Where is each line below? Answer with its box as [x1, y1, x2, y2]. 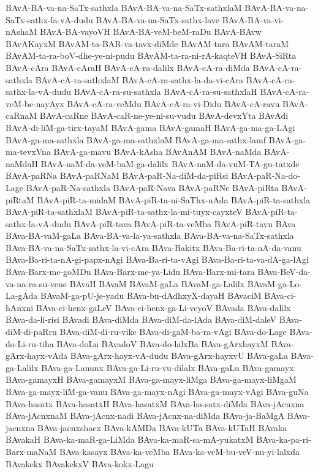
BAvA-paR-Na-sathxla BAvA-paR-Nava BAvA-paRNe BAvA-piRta [26, 181, 279, 194]
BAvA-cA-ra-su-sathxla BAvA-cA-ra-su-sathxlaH [74, 85, 257, 98]
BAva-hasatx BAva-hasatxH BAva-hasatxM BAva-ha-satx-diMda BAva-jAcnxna [6, 397, 305, 410]
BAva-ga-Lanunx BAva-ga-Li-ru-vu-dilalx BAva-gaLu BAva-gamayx [41, 361, 294, 374]
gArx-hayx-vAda [6, 349, 68, 362]
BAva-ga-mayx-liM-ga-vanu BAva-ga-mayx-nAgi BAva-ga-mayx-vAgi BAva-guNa [6, 385, 309, 397]
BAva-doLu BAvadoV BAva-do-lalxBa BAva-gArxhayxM [56, 337, 268, 350]
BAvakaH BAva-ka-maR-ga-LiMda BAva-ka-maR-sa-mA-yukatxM [6, 433, 254, 446]
